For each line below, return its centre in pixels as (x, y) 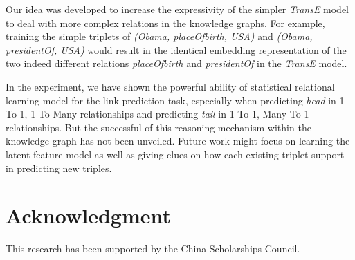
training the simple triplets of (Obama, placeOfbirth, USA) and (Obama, (159, 36)
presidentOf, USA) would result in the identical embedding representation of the (176, 49)
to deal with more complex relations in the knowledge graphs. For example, (165, 22)
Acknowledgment (88, 215)
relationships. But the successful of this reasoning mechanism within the (158, 127)
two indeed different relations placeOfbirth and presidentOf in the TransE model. (176, 63)
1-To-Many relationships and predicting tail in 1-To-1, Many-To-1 (170, 114)
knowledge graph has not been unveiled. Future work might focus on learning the (178, 141)
